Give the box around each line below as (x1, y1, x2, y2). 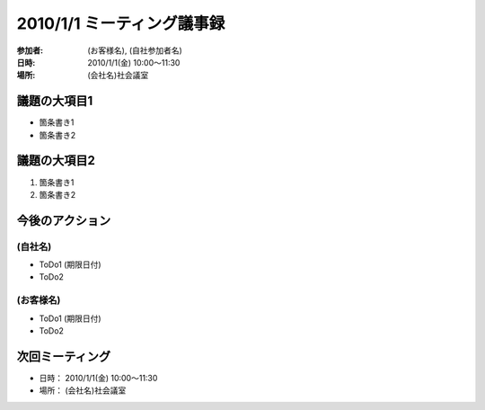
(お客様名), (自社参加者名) (87, 45, 183, 56)
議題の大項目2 (16, 153, 96, 168)
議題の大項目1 (16, 94, 93, 109)
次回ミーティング (16, 349, 111, 364)
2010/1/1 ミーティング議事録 (16, 13, 225, 33)
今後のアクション (16, 212, 111, 228)
